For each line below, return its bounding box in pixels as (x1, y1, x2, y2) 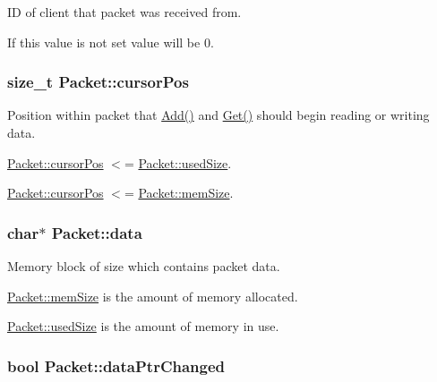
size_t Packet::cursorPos (7, 71, 189, 93)
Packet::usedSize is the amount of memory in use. (7, 317, 279, 335)
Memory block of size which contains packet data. (7, 257, 280, 275)
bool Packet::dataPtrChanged (7, 354, 226, 377)
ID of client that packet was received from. (7, 3, 242, 21)
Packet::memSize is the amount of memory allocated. (7, 286, 298, 305)
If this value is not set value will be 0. (7, 32, 214, 51)
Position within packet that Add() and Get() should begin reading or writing (7, 106, 430, 124)
